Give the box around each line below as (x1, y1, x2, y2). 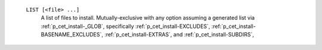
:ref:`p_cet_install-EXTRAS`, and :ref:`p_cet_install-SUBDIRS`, (104, 31, 255, 38)
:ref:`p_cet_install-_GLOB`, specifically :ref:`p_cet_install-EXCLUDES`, (41, 23, 210, 30)
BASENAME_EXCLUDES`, (41, 31, 104, 38)
